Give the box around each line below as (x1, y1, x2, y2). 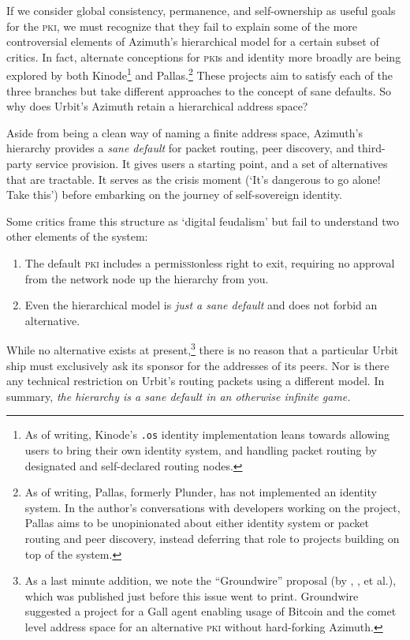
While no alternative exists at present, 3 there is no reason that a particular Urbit (6, 339, 399, 357)
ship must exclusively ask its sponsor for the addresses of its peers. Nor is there (6, 357, 389, 373)
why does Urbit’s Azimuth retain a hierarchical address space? (6, 98, 308, 114)
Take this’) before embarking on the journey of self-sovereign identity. (6, 186, 342, 203)
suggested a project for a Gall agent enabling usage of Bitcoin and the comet (24, 603, 397, 619)
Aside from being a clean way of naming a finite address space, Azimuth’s (6, 124, 363, 140)
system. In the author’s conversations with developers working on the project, (24, 499, 401, 515)
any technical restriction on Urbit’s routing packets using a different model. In (6, 372, 385, 389)
